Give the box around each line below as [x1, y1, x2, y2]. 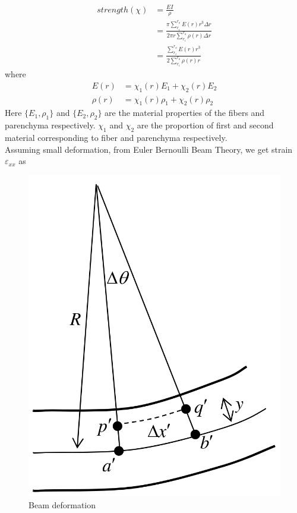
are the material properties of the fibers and [105, 106, 265, 119]
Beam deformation [29, 498, 96, 511]
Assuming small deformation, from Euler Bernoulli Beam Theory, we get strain [5, 143, 293, 155]
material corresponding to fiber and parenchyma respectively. [5, 131, 228, 143]
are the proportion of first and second [137, 119, 274, 131]
